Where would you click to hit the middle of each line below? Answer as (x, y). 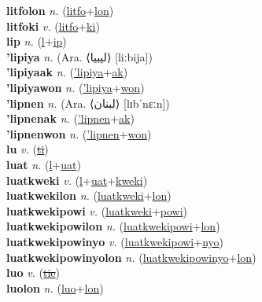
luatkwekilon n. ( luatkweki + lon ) (89, 195)
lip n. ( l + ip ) (37, 41)
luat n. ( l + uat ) (44, 164)
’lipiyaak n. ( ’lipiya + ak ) (67, 72)
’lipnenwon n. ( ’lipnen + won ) (79, 133)
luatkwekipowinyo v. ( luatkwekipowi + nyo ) (115, 241)
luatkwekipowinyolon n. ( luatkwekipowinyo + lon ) (131, 257)
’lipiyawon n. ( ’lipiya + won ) (76, 87)
